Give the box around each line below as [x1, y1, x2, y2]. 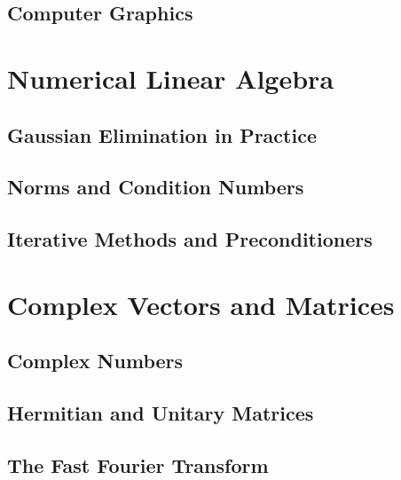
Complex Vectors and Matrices [7, 286, 395, 322]
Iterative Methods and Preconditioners [7, 225, 373, 253]
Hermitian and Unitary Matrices [7, 399, 314, 427]
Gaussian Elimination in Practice [7, 121, 317, 148]
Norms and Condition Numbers [7, 173, 304, 201]
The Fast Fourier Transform [7, 451, 269, 478]
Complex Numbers [7, 347, 184, 374]
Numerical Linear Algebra [7, 59, 334, 96]
